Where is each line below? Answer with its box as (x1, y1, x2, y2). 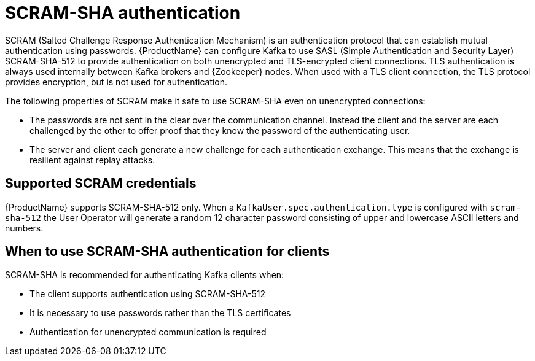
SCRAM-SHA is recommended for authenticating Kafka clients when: (5, 270, 284, 281)
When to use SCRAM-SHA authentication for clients (5, 244, 330, 260)
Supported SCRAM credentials (5, 176, 197, 192)
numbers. (5, 222, 44, 233)
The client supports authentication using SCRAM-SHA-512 (29, 289, 265, 300)
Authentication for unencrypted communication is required (29, 327, 267, 338)
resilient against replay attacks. (29, 154, 155, 165)
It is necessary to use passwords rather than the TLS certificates (29, 308, 291, 319)
